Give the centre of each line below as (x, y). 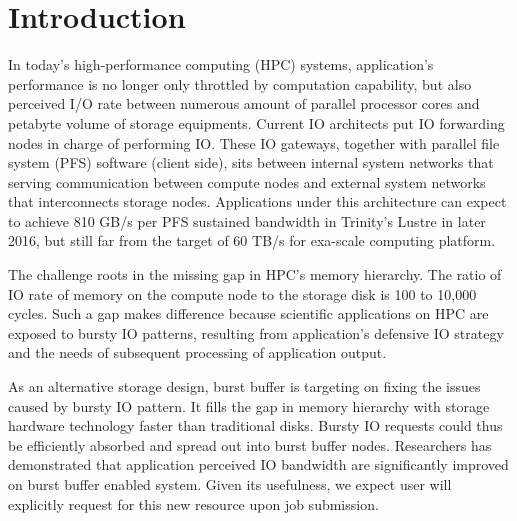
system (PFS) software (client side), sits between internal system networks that (251, 162)
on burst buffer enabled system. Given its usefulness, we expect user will (230, 484)
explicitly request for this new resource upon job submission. (193, 503)
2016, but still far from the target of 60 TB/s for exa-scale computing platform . (252, 240)
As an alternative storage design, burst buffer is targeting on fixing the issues (244, 386)
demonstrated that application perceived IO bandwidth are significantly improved (258, 464)
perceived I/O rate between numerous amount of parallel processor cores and (244, 103)
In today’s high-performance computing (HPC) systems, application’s (221, 64)
